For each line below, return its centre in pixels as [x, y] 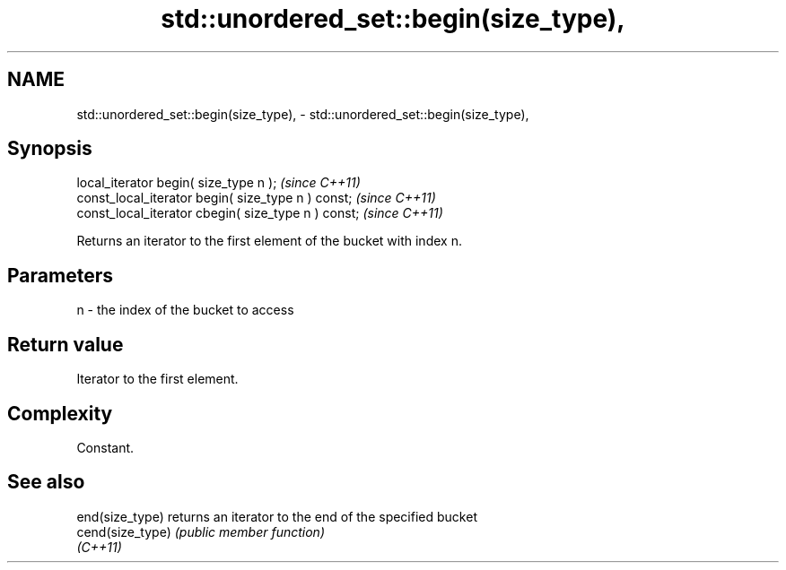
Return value [65, 344]
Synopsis [50, 149]
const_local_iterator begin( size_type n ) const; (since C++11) [256, 198]
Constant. [105, 447]
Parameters [60, 275]
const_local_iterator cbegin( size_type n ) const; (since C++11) [260, 213]
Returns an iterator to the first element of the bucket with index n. [269, 241]
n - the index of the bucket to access [185, 310]
